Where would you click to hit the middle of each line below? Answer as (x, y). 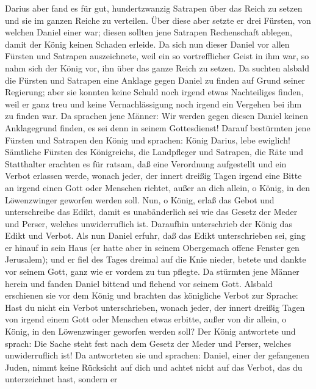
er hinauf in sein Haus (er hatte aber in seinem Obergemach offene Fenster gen (152, 247)
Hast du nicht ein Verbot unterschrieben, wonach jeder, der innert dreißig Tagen (155, 307)
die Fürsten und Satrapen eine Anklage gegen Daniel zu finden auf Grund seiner (155, 80)
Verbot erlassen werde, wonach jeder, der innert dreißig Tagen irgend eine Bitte (153, 176)
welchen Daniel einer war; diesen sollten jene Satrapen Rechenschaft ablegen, (149, 32)
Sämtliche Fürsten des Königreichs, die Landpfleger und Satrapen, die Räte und (154, 152)
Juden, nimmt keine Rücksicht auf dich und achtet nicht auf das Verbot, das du (154, 367)
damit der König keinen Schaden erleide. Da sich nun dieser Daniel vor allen (147, 44)
